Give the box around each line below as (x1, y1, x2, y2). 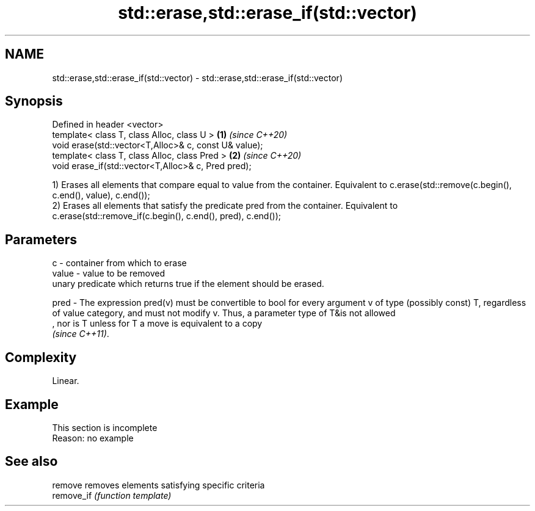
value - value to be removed (52, 268, 165, 279)
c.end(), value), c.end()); (52, 190, 150, 201)
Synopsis (5, 93, 63, 109)
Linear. (52, 375, 79, 386)
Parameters (5, 231, 77, 247)
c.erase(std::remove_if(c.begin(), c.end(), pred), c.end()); (52, 211, 281, 222)
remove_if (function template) (52, 490, 172, 501)
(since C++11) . (52, 328, 109, 339)
